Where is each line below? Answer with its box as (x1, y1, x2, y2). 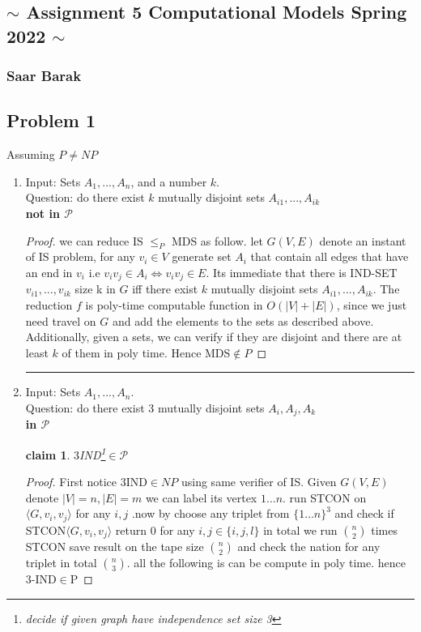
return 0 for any (115, 521, 195, 538)
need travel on (25, 312, 96, 329)
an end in (25, 263, 73, 280)
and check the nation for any (237, 538, 381, 555)
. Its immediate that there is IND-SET (206, 263, 398, 280)
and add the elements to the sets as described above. (112, 312, 374, 329)
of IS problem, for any (25, 248, 135, 265)
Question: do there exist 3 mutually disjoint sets (25, 399, 265, 416)
